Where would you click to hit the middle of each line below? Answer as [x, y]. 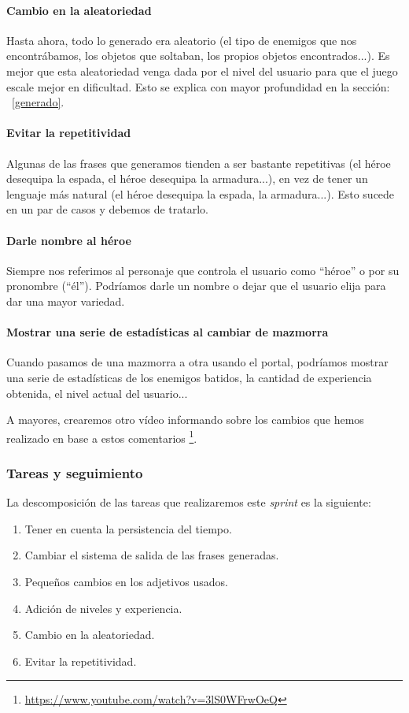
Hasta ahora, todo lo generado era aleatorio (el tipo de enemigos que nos [182, 40]
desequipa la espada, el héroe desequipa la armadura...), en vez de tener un [187, 178]
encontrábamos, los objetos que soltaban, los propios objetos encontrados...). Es [198, 56]
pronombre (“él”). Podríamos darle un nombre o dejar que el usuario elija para [196, 286]
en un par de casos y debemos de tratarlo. [107, 209]
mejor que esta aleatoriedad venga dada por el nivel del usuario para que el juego [202, 71]
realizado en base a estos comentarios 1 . [102, 436]
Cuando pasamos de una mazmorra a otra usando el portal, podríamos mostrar [197, 362]
